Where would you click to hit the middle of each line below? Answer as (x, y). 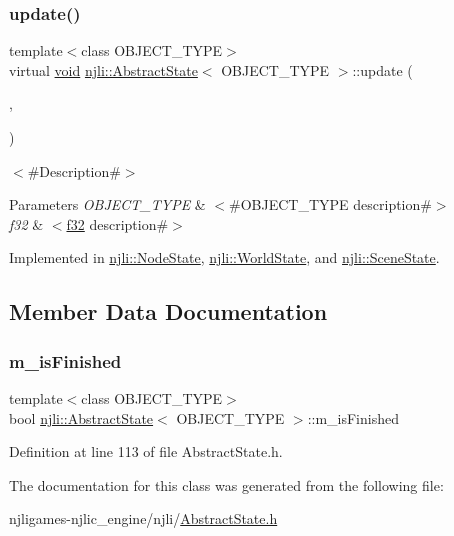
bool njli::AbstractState (81, 417)
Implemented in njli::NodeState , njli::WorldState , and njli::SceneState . (224, 257)
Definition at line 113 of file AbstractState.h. (146, 451)
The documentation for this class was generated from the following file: (226, 484)
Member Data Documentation (168, 311)
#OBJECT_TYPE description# (330, 204)
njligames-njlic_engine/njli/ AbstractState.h (143, 518)
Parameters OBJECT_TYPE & (107, 204)
